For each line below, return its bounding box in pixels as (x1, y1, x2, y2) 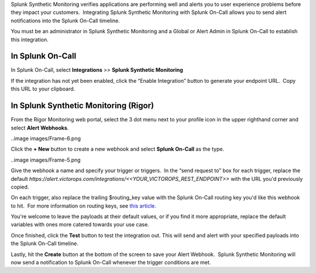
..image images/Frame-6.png (11, 135, 81, 142)
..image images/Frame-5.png (11, 156, 81, 163)
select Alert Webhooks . (11, 124, 69, 131)
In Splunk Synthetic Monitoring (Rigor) (11, 101, 154, 111)
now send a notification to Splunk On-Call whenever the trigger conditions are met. (11, 259, 211, 266)
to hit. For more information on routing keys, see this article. (11, 202, 156, 209)
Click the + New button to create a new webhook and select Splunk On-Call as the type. (11, 146, 225, 153)
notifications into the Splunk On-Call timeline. (11, 17, 120, 24)
